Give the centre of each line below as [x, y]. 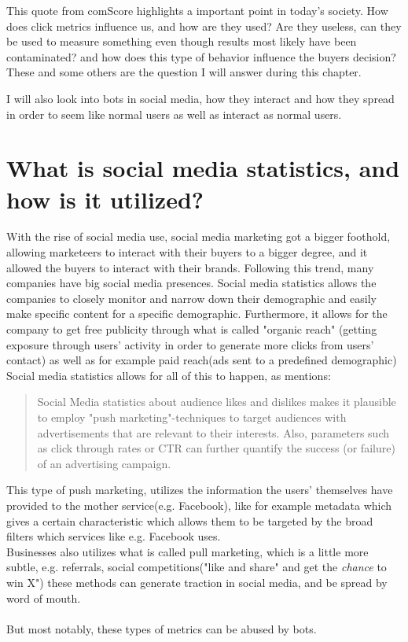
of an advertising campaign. [104, 463]
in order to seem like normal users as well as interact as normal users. [174, 114]
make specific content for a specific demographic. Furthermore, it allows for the [197, 314]
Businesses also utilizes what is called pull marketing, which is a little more [187, 551]
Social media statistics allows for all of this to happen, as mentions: [169, 375]
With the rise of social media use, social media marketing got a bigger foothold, [198, 236]
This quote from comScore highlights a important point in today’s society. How [197, 10]
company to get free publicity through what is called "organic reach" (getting [192, 329]
